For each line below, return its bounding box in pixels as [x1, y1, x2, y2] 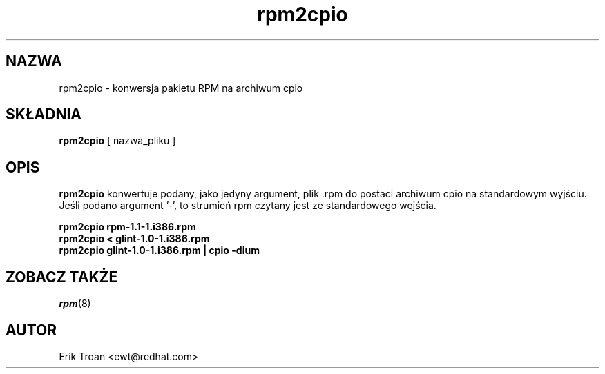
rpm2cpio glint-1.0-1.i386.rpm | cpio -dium [59, 244, 260, 257]
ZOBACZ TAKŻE [6, 268, 118, 286]
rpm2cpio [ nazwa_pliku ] [59, 135, 176, 147]
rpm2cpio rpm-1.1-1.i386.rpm [59, 221, 196, 233]
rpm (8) [59, 297, 91, 310]
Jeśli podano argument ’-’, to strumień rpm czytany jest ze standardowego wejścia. [59, 199, 436, 212]
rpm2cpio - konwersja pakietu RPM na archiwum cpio [59, 81, 303, 94]
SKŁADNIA [6, 106, 81, 124]
